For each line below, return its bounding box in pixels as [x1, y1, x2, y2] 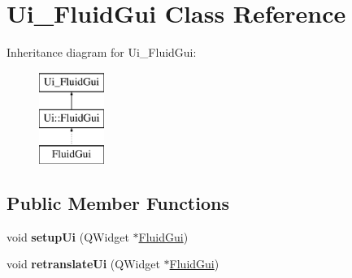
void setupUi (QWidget [7, 228, 129, 245]
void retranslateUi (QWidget [7, 255, 160, 272]
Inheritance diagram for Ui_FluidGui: [7, 44, 197, 61]
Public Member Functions [7, 190, 229, 216]
